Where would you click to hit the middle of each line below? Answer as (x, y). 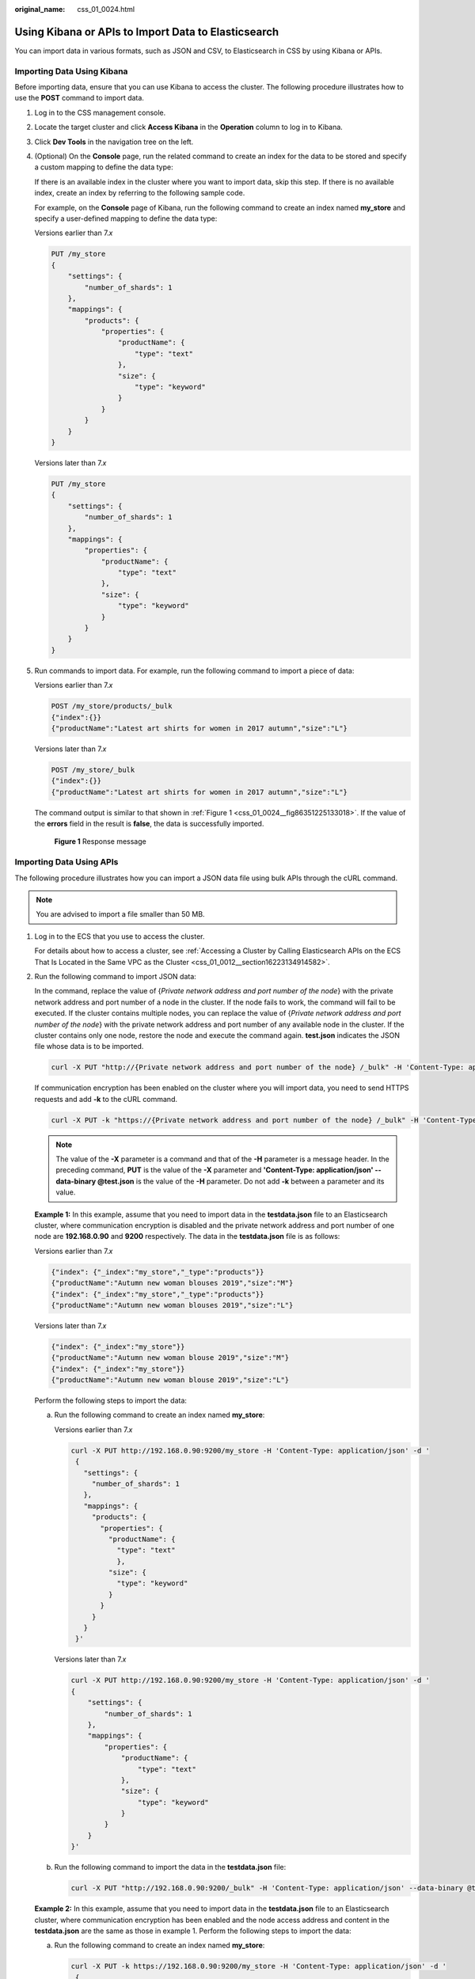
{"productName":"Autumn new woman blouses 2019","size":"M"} (172, 1283)
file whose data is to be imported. (89, 1046)
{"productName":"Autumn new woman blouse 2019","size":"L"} (170, 1380)
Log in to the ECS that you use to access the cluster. (120, 936)
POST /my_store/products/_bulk (112, 706)
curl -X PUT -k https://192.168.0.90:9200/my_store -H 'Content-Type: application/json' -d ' (259, 1966)
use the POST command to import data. (79, 98)
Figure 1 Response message (100, 841)
